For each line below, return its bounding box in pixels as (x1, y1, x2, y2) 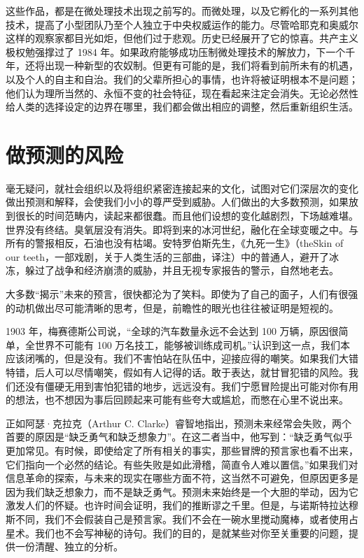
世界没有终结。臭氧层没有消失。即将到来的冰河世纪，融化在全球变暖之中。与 (6, 222, 358, 236)
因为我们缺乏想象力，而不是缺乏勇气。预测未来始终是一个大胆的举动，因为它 (6, 484, 358, 499)
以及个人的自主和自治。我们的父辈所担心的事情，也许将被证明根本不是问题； (6, 71, 358, 86)
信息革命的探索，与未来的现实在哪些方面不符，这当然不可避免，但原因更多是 (6, 471, 358, 485)
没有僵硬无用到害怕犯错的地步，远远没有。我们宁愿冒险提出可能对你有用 (24, 378, 358, 393)
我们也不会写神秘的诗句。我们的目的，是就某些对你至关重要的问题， (34, 525, 349, 540)
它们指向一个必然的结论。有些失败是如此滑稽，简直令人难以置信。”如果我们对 (6, 457, 358, 471)
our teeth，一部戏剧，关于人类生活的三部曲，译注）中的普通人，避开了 (6, 249, 330, 264)
